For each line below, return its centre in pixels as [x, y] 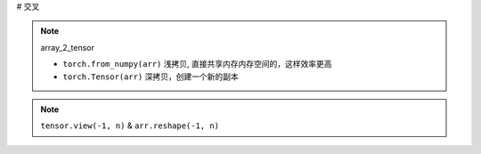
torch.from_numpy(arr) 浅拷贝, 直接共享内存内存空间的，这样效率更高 [197, 64]
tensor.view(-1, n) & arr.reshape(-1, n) [130, 126]
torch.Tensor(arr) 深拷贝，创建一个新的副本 [151, 77]
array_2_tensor [68, 47]
